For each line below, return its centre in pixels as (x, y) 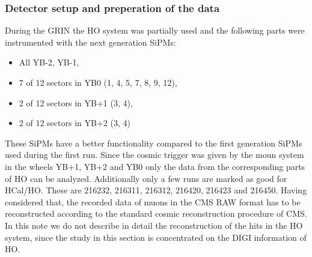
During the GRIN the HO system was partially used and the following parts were (155, 30)
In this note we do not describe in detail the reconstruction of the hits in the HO (154, 225)
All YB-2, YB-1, (49, 62)
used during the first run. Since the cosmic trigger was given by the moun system (154, 155)
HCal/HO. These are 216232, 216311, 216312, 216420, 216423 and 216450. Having (156, 190)
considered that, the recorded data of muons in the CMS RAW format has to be (153, 201)
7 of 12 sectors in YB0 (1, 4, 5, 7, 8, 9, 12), (98, 82)
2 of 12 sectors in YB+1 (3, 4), (76, 102)
